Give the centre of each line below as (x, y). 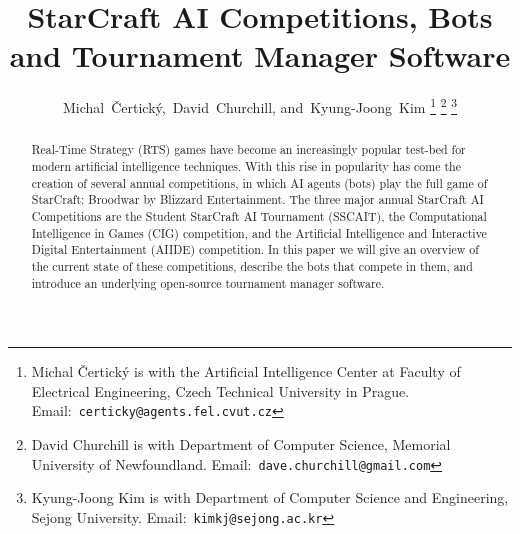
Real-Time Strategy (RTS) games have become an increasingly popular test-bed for (248, 149)
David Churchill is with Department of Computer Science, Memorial (241, 444)
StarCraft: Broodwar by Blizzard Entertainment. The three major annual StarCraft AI (257, 199)
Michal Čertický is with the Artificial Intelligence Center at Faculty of (246, 371)
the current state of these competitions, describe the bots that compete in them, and (252, 265)
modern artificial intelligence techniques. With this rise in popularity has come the (246, 166)
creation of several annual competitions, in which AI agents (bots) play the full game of (259, 182)
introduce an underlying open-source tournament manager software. (208, 282)
